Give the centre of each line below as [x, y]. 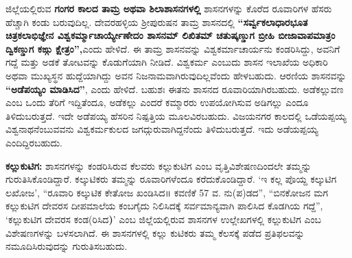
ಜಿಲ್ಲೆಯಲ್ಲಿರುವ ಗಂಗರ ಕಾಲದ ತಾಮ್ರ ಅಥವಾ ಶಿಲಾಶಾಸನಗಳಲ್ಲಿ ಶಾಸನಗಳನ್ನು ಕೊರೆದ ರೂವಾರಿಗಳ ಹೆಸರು [169, 8]
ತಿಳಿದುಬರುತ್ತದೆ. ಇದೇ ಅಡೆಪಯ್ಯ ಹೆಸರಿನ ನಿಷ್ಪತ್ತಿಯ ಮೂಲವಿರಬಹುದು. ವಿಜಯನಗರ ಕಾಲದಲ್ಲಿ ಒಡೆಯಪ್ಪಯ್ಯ [176, 115]
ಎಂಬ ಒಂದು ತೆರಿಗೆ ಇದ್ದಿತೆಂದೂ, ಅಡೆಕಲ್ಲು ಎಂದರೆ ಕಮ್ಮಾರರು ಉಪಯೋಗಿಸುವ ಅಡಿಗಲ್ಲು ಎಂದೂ [157, 102]
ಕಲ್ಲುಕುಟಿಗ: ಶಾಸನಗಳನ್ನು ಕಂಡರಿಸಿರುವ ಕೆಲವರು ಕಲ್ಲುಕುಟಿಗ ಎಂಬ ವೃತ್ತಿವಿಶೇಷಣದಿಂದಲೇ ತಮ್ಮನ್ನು [159, 165]
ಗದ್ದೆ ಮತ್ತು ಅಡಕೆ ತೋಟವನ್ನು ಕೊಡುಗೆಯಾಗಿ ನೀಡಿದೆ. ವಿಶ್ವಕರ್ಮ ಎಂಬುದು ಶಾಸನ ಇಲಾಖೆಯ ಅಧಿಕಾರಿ [167, 62]
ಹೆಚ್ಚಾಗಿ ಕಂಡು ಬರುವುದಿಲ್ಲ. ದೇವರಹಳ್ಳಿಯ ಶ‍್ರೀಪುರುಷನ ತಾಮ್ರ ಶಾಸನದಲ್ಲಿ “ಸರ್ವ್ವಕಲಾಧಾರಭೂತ [157, 22]
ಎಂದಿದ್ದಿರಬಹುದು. [34, 142]
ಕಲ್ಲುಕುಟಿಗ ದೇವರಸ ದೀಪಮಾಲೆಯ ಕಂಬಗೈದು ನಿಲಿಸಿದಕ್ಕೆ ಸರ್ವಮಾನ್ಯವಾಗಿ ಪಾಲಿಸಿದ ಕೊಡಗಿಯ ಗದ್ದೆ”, [164, 206]
